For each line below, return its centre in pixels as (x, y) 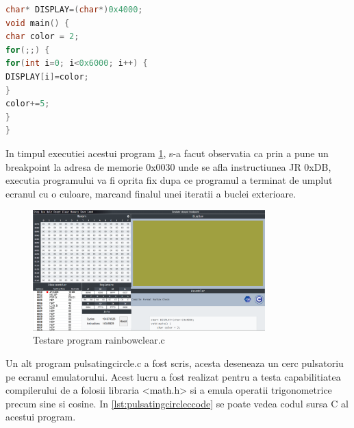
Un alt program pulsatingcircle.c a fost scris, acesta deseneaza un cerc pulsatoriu (175, 363)
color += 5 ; (28, 104)
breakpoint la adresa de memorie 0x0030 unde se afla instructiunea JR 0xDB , (168, 166)
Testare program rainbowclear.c (99, 340)
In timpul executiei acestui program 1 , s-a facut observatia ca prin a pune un (167, 153)
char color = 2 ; (42, 37)
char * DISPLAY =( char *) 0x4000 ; (74, 10)
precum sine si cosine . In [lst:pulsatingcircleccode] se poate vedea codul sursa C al (177, 403)
